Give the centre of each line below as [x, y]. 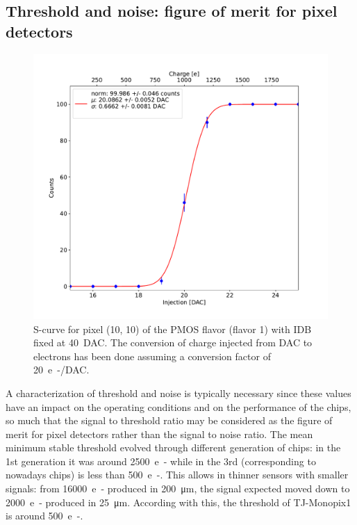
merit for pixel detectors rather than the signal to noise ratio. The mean [159, 434]
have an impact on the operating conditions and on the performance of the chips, [178, 406]
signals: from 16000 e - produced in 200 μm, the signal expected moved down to [178, 488]
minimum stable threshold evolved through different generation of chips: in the [173, 447]
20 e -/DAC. [61, 370]
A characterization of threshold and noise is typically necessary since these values [178, 393]
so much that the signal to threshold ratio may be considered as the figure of [169, 420]
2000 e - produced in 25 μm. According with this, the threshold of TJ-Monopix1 [178, 502]
